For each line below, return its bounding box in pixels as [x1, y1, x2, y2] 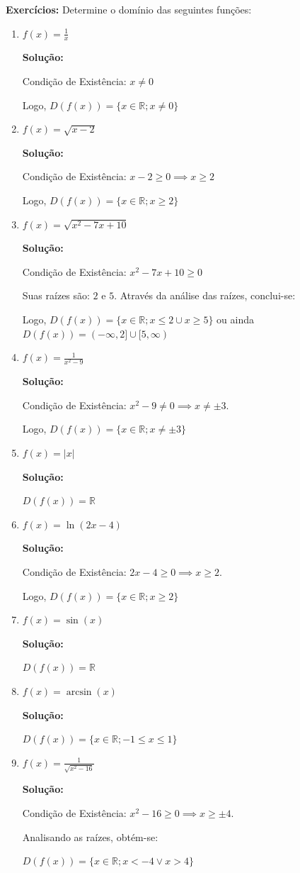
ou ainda [217, 311, 254, 326]
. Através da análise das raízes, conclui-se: [114, 288, 296, 303]
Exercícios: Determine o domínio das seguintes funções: [6, 2, 252, 16]
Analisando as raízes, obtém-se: [22, 829, 158, 844]
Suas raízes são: [22, 288, 90, 303]
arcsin [66, 687, 92, 697]
